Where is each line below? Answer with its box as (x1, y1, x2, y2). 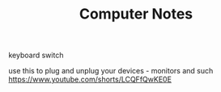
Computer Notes (79, 5, 193, 23)
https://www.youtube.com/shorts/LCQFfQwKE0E (8, 74, 172, 85)
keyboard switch (8, 50, 64, 61)
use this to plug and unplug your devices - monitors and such (8, 66, 214, 76)
